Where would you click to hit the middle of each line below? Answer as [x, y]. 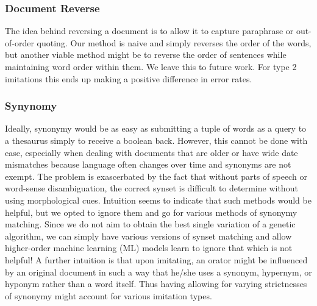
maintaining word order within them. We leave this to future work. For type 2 [151, 66]
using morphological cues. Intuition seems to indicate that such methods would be [158, 200]
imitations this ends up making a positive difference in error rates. [129, 78]
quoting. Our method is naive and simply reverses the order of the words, [174, 42]
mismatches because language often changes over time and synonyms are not [148, 164]
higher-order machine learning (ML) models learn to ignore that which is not [149, 248]
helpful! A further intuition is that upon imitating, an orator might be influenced [156, 259]
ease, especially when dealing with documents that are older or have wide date [151, 152]
